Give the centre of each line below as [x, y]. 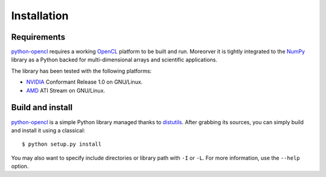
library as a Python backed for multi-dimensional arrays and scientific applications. [114, 60]
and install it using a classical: [48, 130]
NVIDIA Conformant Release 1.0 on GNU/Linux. [85, 82]
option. [20, 166]
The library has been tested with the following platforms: [81, 71]
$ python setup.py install [62, 144]
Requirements [38, 37]
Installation [40, 16]
